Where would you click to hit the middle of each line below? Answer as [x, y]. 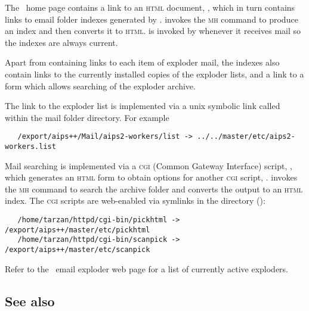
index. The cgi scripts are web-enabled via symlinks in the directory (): [135, 200]
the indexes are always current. [61, 42]
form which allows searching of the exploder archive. [100, 85]
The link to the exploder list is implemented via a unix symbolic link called [143, 106]
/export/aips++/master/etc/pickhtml [78, 230]
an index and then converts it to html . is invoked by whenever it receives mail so [153, 31]
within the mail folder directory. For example [87, 117]
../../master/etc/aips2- [246, 137]
